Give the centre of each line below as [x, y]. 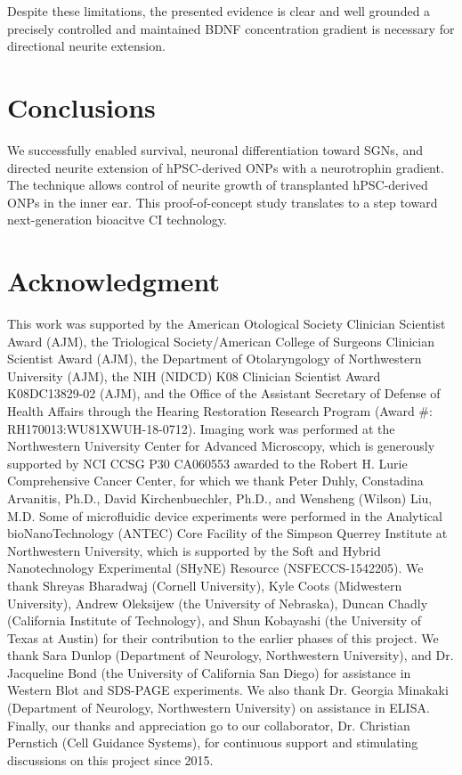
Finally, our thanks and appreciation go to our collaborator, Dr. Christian [209, 725]
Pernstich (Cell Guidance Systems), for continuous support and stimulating [213, 742]
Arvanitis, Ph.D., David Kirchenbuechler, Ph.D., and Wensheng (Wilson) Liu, [220, 498]
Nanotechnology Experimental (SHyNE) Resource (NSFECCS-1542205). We [215, 568]
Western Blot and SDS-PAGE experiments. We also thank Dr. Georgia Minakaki [228, 690]
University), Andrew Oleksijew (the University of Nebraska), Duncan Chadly [218, 603]
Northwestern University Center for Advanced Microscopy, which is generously [221, 446]
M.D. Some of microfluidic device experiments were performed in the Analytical [225, 515]
